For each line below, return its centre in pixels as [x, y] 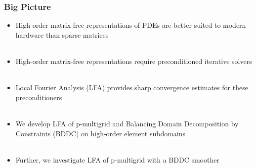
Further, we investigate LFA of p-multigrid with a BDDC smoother [117, 159]
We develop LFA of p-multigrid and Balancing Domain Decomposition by [127, 123]
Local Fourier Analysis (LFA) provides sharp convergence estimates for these [132, 87]
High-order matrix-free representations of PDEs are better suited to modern [131, 25]
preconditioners [39, 97]
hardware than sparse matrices [62, 34]
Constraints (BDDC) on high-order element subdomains [101, 133]
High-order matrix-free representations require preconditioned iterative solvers [134, 61]
